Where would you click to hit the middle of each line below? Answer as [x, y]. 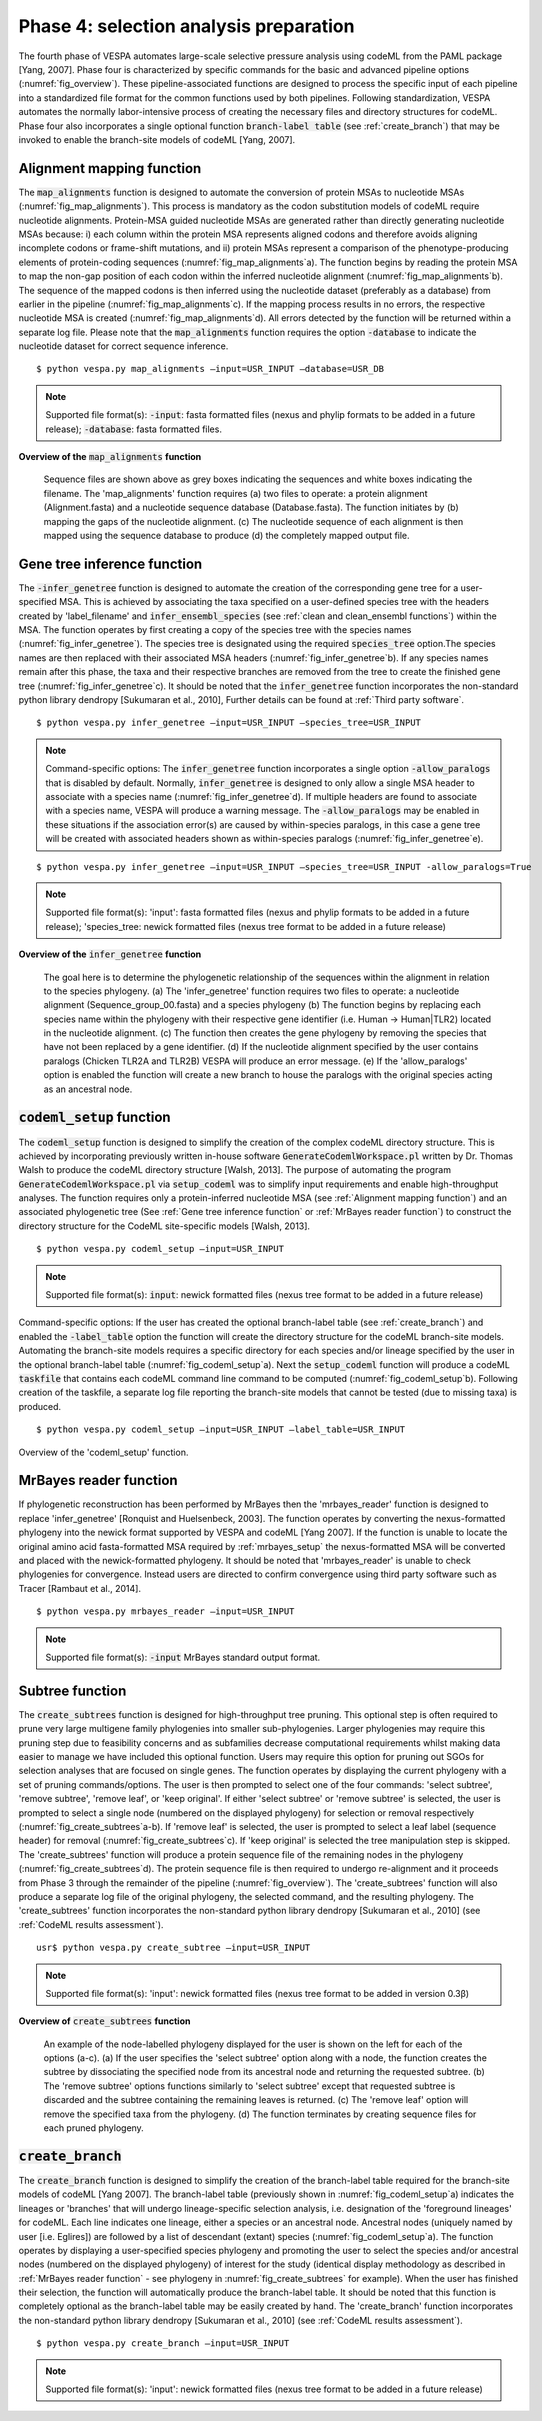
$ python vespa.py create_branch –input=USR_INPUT [163, 2343]
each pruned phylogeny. [93, 2128]
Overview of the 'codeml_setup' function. [103, 1452]
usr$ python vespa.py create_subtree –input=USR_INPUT [173, 1948]
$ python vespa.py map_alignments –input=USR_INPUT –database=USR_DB [210, 369]
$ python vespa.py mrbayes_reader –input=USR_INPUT [165, 1611]
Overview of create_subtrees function [104, 2021]
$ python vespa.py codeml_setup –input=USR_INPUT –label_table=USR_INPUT [221, 1429]
